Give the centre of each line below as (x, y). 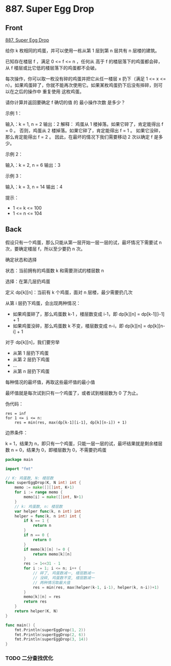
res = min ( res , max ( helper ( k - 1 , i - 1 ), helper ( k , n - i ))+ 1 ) (96, 587)
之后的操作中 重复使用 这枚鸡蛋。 (49, 92)
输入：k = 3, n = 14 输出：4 (34, 187)
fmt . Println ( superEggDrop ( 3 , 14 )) (51, 639)
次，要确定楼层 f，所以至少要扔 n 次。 (45, 249)
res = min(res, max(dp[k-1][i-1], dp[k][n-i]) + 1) (71, 423)
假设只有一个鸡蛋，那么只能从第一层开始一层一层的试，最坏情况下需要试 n (84, 242)
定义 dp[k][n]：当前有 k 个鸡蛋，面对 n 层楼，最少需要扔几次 (69, 292)
